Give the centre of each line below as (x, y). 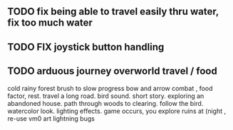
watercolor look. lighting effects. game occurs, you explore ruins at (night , (117, 111)
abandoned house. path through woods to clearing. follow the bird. (105, 103)
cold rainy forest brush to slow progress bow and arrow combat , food (110, 88)
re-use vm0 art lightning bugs (51, 118)
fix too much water (50, 23)
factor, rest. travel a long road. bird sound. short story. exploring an (106, 96)
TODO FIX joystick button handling (86, 47)
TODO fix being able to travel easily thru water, (113, 12)
